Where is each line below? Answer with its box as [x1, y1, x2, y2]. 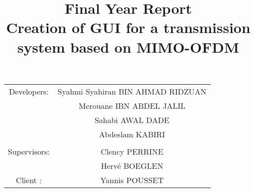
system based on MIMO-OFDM [17, 36, 239, 57]
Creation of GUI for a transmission [6, 17, 251, 37]
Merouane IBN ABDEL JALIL [78, 99, 185, 111]
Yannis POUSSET [100, 174, 164, 186]
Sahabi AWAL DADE [94, 114, 170, 126]
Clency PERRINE [101, 145, 164, 157]
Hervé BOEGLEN [101, 160, 163, 171]
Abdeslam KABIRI [99, 128, 165, 140]
